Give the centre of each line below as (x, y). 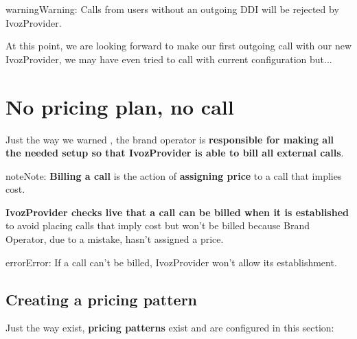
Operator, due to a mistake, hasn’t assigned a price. (115, 239)
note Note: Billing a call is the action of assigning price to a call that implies (174, 175)
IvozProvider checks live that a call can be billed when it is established (177, 212)
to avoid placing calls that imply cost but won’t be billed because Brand (158, 225)
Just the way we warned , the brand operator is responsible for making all (170, 139)
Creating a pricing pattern (102, 299)
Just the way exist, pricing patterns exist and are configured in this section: (170, 328)
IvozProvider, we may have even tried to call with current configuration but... (169, 59)
